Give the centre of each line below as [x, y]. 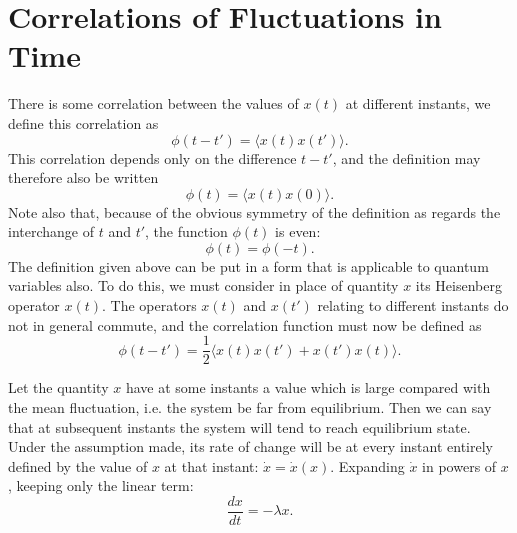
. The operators [149, 305]
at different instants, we [418, 103]
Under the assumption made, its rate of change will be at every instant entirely [251, 446]
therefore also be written [83, 177]
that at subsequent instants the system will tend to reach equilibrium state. [239, 426]
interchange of [51, 231]
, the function [186, 231]
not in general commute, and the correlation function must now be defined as [245, 324]
